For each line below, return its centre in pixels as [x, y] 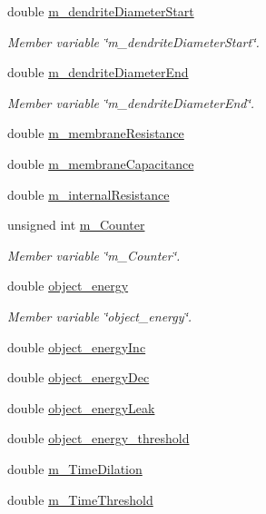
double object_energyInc [77, 346]
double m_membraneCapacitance [101, 163]
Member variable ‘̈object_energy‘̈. [100, 316]
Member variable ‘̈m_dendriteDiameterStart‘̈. [133, 41]
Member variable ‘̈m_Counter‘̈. [94, 255]
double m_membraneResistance [96, 133]
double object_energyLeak [81, 407]
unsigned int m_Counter [76, 225]
